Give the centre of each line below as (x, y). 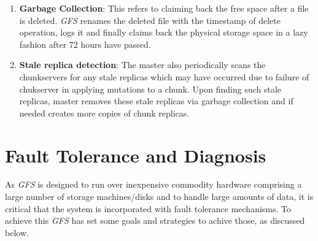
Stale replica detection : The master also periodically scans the (142, 65)
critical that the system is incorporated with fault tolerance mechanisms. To (148, 208)
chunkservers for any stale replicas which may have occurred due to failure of (164, 76)
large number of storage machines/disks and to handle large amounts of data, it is (159, 197)
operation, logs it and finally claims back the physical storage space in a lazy (164, 32)
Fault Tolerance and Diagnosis (136, 155)
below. (17, 232)
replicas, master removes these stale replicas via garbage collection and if (156, 101)
